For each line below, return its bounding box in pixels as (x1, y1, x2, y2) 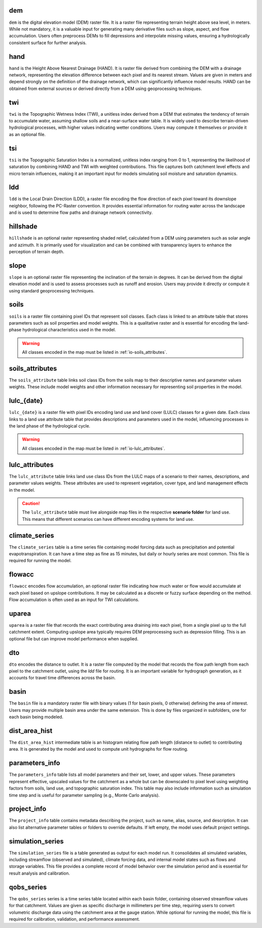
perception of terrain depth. (9, 248, 65, 255)
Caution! (22, 500, 40, 506)
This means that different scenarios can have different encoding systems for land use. (22, 516, 195, 522)
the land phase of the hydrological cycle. (9, 423, 91, 429)
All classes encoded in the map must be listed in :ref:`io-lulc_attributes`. (22, 445, 165, 451)
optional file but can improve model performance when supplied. (9, 636, 139, 641)
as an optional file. (9, 131, 46, 137)
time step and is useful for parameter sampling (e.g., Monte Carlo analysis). (9, 792, 160, 798)
